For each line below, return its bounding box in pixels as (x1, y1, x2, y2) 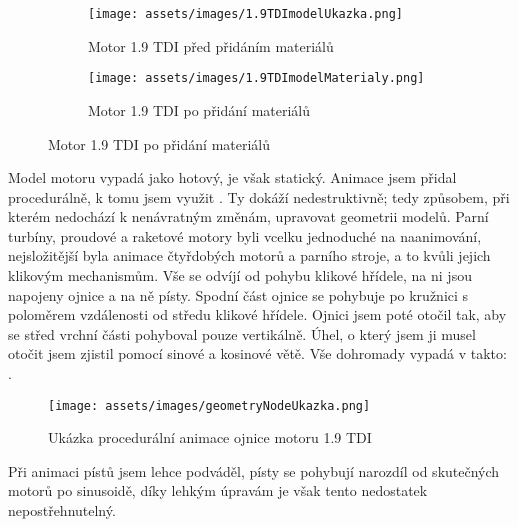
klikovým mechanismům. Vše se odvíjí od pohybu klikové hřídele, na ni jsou (8, 265, 472, 286)
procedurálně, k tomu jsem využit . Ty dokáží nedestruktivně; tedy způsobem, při (8, 186, 510, 207)
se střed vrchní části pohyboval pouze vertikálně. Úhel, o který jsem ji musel (8, 323, 476, 344)
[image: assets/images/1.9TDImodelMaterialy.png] (88, 71, 425, 86)
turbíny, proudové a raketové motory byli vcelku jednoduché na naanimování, (8, 225, 482, 246)
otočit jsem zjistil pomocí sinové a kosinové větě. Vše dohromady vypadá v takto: (8, 343, 507, 364)
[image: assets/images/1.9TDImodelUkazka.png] (88, 7, 403, 21)
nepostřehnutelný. (8, 500, 116, 521)
